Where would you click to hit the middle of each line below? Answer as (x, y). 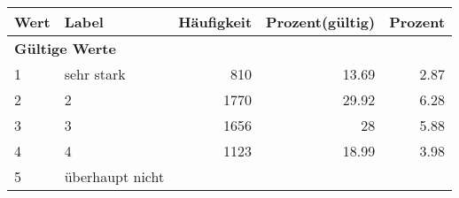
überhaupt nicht (114, 176)
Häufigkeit (215, 22)
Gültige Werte (65, 48)
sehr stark (95, 74)
